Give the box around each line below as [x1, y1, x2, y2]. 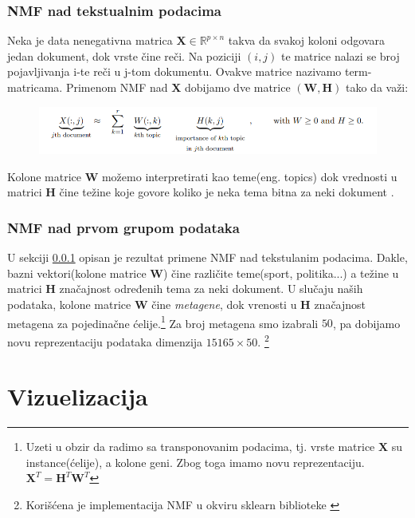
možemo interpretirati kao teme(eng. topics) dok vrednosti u [101, 168, 397, 184]
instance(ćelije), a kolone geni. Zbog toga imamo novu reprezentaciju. [25, 453, 365, 470]
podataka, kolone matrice [7, 296, 131, 313]
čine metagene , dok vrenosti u [151, 296, 297, 313]
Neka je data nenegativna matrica [7, 32, 173, 49]
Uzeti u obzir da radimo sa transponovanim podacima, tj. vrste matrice [25, 438, 375, 455]
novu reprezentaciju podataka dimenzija [7, 333, 203, 350]
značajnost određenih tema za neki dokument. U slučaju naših [59, 280, 363, 297]
